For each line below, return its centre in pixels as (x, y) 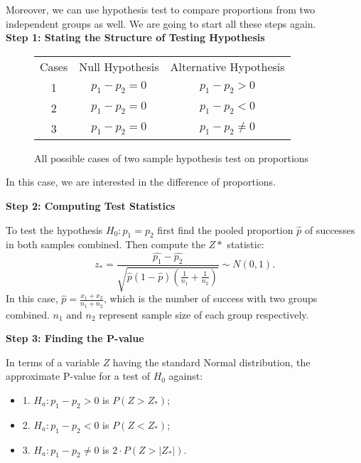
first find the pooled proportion (225, 229)
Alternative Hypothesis (227, 66)
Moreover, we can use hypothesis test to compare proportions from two (161, 9)
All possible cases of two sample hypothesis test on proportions (172, 158)
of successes (330, 229)
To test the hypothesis (54, 229)
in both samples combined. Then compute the (106, 244)
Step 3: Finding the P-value (75, 338)
